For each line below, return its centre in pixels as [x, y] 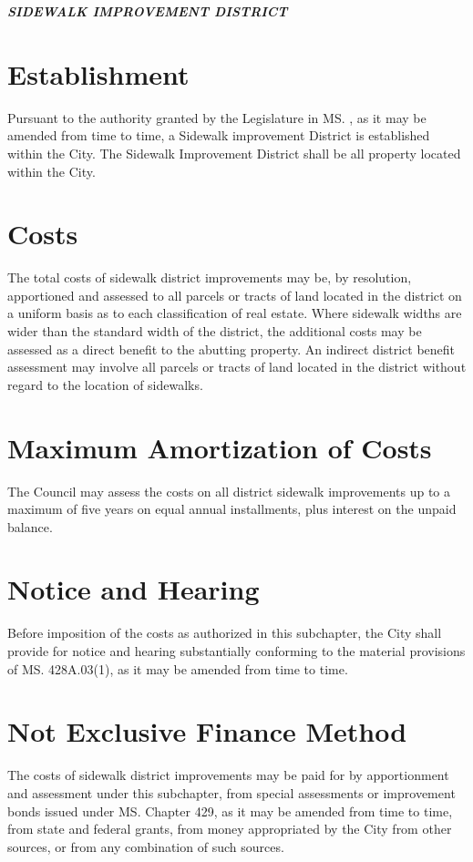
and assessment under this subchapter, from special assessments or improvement [231, 792]
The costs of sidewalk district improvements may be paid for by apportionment [228, 775]
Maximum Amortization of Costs [220, 447]
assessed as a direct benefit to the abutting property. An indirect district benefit [231, 349]
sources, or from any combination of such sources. [146, 846]
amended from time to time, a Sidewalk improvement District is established [219, 135]
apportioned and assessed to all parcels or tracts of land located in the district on [235, 295]
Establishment [98, 73]
